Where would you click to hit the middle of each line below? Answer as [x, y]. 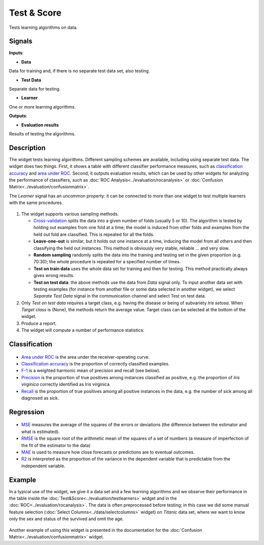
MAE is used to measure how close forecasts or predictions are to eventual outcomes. [108, 452]
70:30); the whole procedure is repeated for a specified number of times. [107, 262]
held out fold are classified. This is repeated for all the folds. [94, 234]
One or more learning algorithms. [42, 107]
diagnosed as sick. [40, 398]
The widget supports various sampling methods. [70, 214]
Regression [27, 412]
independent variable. [43, 466]
